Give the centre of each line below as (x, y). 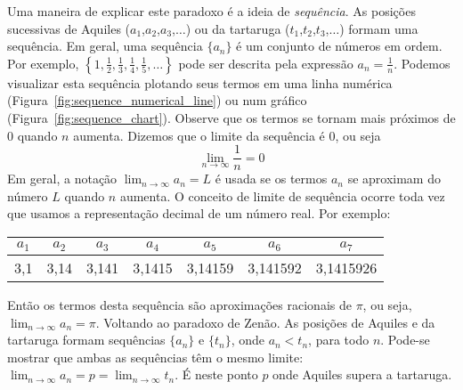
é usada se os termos (271, 179)
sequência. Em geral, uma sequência (105, 46)
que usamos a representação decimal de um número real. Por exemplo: (199, 213)
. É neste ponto (216, 374)
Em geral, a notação (62, 179)
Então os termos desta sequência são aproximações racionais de (179, 304)
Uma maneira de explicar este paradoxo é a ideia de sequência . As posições (211, 11)
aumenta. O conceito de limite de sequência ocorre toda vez (282, 195)
